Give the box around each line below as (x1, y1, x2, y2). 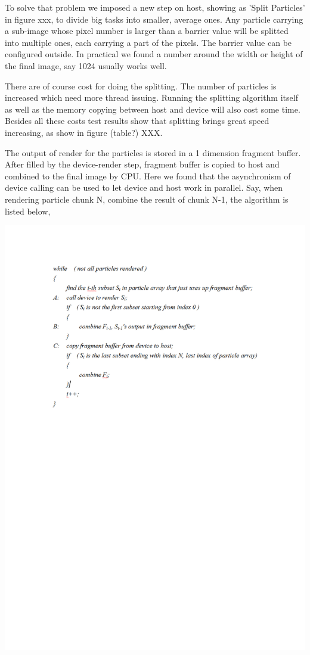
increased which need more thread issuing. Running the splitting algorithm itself (5, 91, 298, 104)
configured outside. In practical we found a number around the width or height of (5, 48, 303, 60)
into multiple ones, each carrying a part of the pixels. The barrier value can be (5, 36, 292, 48)
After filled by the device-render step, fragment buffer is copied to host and (5, 158, 280, 170)
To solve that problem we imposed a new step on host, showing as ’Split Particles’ (5, 1, 305, 13)
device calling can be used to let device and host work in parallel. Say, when (5, 181, 283, 194)
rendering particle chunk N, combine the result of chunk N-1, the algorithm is (5, 193, 289, 205)
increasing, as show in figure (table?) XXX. (5, 126, 163, 138)
